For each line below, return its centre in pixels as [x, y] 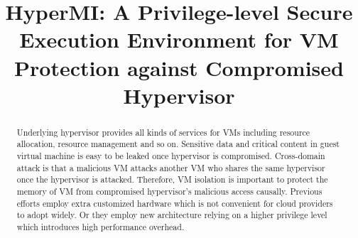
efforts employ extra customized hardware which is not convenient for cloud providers [175, 203]
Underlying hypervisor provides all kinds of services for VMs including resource [163, 132]
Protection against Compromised [179, 67]
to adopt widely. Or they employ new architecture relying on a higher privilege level [172, 215]
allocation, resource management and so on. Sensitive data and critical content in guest [178, 144]
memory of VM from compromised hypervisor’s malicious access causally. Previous [169, 191]
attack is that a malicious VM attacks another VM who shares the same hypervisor [171, 167]
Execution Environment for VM [179, 39]
